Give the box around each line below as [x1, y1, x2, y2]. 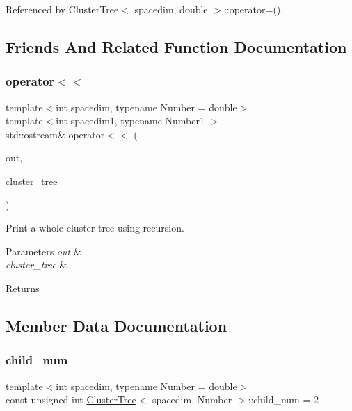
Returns [6, 280, 40, 295]
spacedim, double [134, 2, 208, 16]
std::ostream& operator [6, 127, 105, 141]
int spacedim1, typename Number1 [56, 113, 205, 128]
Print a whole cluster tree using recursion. [6, 220, 184, 235]
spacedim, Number [152, 392, 232, 407]
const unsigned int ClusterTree [6, 392, 136, 407]
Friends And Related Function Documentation [6, 35, 347, 57]
